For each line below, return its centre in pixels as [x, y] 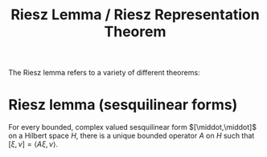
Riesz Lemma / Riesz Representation [135, 15]
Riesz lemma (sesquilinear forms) [123, 105]
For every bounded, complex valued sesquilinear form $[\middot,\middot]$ [133, 127]
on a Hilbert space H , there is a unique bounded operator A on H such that [131, 136]
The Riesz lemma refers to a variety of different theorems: [104, 73]
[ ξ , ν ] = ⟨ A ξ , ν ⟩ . [33, 144]
